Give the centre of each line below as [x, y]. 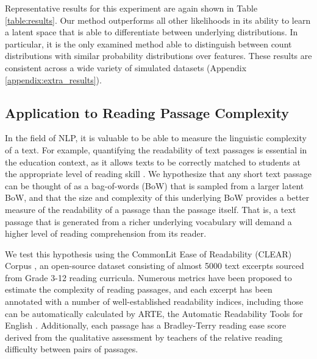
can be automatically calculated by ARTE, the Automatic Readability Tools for [154, 313]
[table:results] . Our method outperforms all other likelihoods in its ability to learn [158, 20]
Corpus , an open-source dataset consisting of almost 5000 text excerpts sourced [155, 266]
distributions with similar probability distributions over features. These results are [158, 56]
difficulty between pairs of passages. [72, 349]
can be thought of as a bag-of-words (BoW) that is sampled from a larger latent [155, 185]
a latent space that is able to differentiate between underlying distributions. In [151, 32]
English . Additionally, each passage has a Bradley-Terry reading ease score [146, 325]
